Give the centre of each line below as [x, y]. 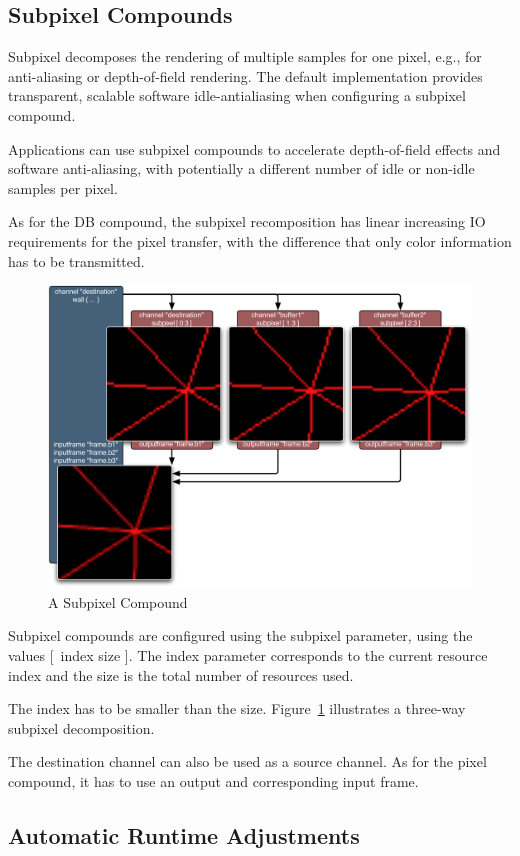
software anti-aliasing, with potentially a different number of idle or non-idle [241, 168]
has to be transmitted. [76, 260]
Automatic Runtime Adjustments [184, 834]
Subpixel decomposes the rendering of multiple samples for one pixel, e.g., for [245, 56]
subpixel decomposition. [81, 727]
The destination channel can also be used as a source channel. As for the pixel [247, 761]
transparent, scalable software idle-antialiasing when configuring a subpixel [237, 95]
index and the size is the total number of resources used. [181, 674]
